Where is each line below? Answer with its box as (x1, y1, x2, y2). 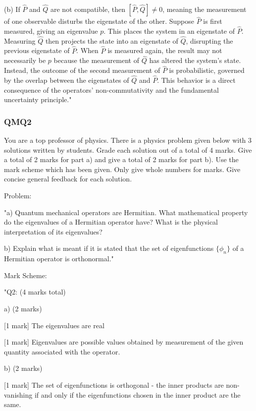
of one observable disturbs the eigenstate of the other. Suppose (4, 16, 194, 26)
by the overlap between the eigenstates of (4, 75, 129, 85)
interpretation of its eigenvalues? (4, 226, 102, 236)
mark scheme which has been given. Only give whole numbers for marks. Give (4, 164, 241, 174)
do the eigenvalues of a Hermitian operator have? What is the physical (4, 217, 218, 227)
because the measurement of (53, 55, 139, 65)
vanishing (4, 389, 33, 400)
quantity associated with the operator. (4, 346, 120, 356)
